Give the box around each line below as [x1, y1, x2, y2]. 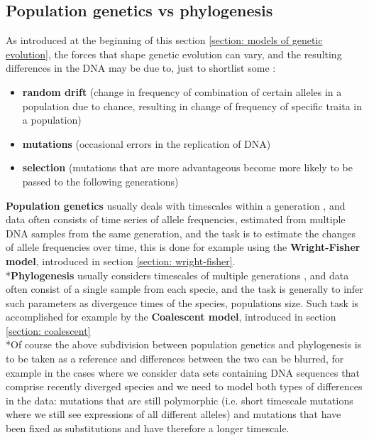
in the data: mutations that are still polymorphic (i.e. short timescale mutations [6, 392, 353, 407]
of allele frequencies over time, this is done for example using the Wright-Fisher [6, 240, 360, 254]
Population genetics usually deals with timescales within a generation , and [6, 198, 346, 213]
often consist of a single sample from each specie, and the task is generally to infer [6, 281, 363, 296]
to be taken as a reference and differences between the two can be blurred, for [6, 351, 344, 366]
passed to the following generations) [22, 173, 179, 188]
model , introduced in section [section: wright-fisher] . [6, 253, 236, 268]
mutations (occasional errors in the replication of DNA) [22, 136, 271, 151]
